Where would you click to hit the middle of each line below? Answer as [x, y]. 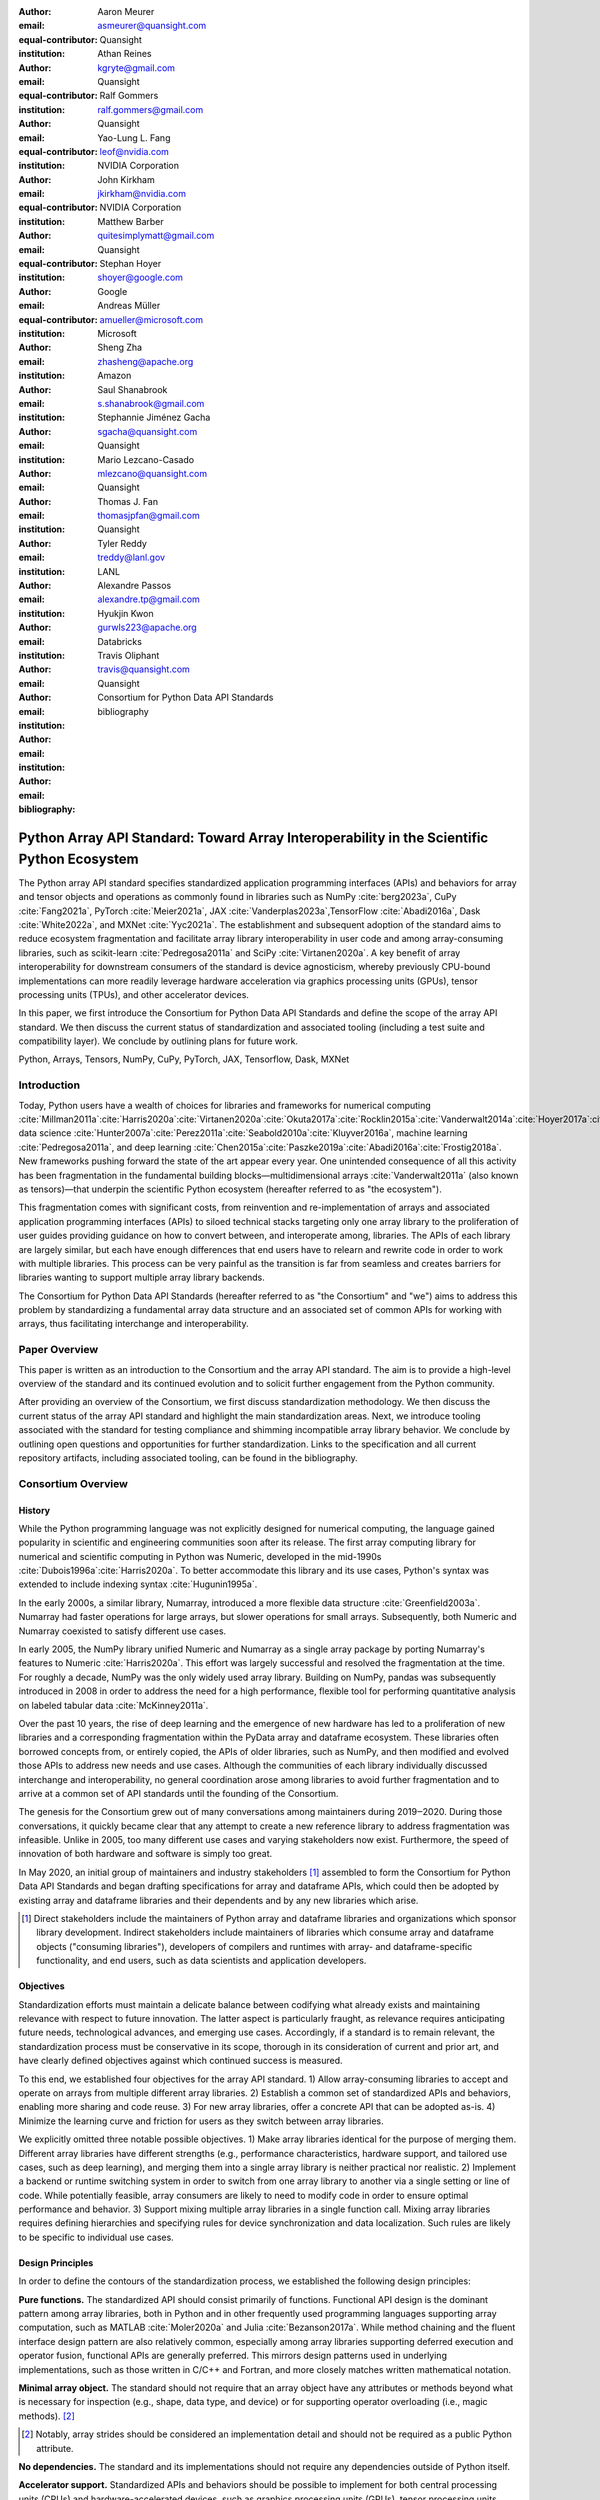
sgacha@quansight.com [147, 431]
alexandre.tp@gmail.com [148, 599]
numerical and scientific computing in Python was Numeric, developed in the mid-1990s [200, 1556]
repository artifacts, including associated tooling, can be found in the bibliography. [188, 1457]
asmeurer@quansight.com [152, 26]
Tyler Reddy [122, 543]
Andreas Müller [129, 306]
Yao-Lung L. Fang [134, 137]
